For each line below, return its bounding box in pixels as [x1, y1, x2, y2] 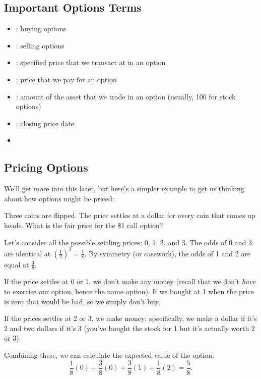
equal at [4, 259, 29, 269]
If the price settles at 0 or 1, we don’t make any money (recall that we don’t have [4, 276, 256, 287]
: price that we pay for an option [16, 74, 117, 84]
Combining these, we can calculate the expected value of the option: [4, 350, 214, 360]
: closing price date [16, 118, 75, 128]
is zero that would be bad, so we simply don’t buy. [4, 296, 160, 306]
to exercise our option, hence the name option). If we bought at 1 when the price [4, 286, 254, 297]
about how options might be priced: [4, 193, 114, 203]
